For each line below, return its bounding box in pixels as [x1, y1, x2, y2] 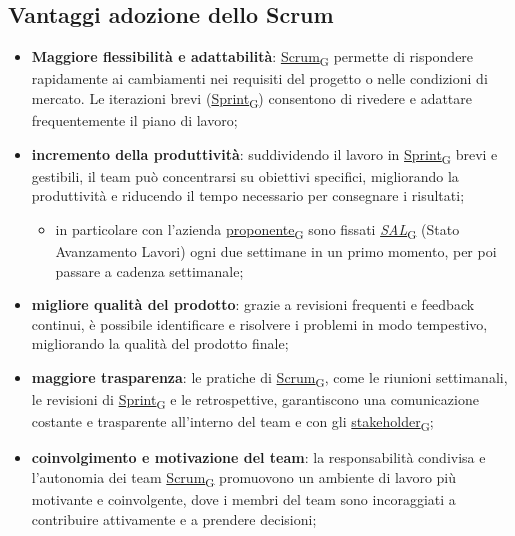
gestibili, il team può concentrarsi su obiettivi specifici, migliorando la [31, 165, 459, 186]
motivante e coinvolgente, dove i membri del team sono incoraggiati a [31, 489, 456, 510]
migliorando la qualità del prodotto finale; [31, 333, 289, 354]
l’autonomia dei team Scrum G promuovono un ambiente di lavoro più [31, 467, 457, 490]
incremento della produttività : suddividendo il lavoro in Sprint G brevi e [31, 143, 498, 167]
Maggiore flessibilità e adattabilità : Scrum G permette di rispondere [31, 46, 474, 69]
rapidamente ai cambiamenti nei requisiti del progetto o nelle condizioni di [31, 68, 488, 89]
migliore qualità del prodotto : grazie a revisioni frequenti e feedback [31, 294, 475, 315]
